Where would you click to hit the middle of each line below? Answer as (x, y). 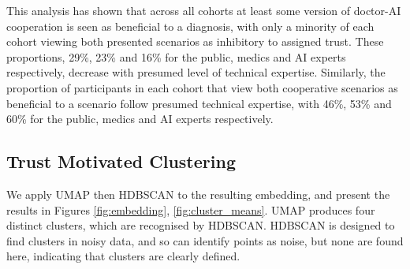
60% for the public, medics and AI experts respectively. (140, 119)
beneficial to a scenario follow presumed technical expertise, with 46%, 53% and (199, 103)
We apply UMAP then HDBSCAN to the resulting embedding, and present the (198, 194)
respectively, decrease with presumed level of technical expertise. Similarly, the (196, 72)
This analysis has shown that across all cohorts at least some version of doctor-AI (204, 10)
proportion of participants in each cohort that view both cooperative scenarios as (202, 87)
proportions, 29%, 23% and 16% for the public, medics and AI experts (176, 56)
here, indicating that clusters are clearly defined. (123, 256)
